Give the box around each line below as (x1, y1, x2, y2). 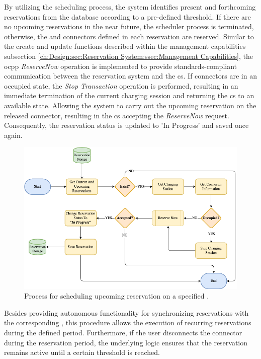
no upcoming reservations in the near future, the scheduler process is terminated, (4, 21, 254, 32)
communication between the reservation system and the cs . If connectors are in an (4, 70, 257, 81)
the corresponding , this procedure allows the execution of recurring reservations (4, 317, 251, 328)
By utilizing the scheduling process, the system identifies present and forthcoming (4, 2, 256, 12)
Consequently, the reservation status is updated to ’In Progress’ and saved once (4, 120, 249, 130)
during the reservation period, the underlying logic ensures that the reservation (4, 337, 248, 347)
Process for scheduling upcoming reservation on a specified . (24, 291, 209, 301)
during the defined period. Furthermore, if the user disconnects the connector (4, 327, 242, 337)
